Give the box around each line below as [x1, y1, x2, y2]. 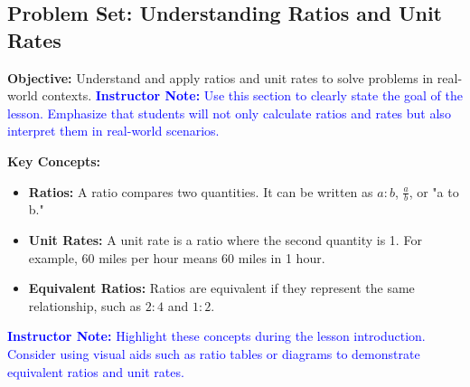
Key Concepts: [7, 151, 101, 170]
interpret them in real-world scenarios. [7, 121, 220, 140]
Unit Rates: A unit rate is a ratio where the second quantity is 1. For [28, 230, 422, 249]
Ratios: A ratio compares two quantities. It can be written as [28, 182, 373, 201]
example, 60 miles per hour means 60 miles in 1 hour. [28, 248, 325, 267]
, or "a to [409, 182, 459, 201]
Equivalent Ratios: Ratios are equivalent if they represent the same [28, 278, 415, 297]
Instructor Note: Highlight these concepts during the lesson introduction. [7, 326, 426, 345]
